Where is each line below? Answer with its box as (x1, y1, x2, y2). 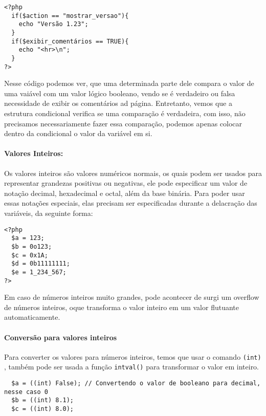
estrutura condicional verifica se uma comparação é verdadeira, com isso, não (4, 108, 246, 119)
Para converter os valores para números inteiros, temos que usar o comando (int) (4, 351, 261, 362)
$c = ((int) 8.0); (11, 405, 74, 413)
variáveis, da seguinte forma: (4, 207, 93, 218)
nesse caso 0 (4, 388, 48, 396)
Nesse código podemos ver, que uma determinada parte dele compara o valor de (4, 78, 254, 89)
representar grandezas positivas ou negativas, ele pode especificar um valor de (4, 178, 248, 188)
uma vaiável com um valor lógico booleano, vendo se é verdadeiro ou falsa (4, 87, 235, 98)
